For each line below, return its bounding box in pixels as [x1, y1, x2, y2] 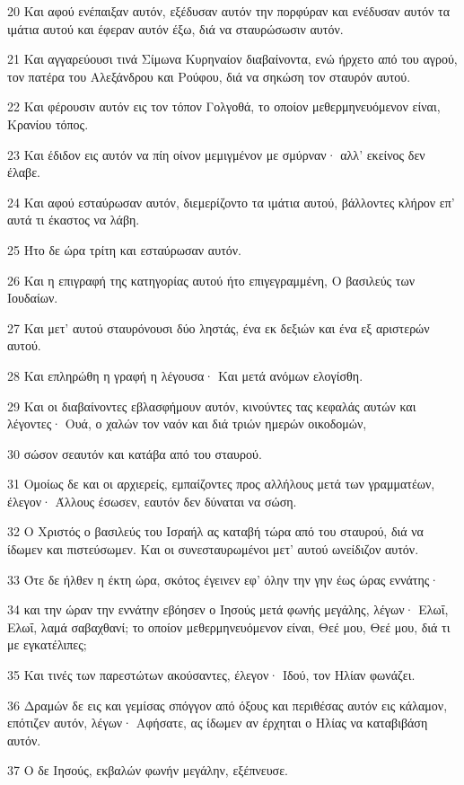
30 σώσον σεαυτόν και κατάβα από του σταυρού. [7, 444, 262, 463]
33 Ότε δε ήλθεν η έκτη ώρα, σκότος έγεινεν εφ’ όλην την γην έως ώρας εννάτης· [7, 569, 440, 588]
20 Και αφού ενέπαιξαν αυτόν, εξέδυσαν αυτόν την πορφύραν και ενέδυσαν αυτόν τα [7, 2, 451, 20]
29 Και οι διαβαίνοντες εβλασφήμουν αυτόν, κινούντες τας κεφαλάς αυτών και [7, 396, 416, 415]
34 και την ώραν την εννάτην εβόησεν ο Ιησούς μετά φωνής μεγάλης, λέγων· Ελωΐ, [7, 600, 449, 619]
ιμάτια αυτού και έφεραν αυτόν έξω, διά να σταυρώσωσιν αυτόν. [7, 19, 344, 38]
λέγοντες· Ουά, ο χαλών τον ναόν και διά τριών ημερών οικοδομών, [7, 414, 367, 433]
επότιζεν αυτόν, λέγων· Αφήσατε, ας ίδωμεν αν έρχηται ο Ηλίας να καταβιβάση [7, 713, 428, 732]
